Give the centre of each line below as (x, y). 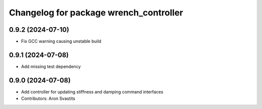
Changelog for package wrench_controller (96, 13)
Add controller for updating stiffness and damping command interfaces (92, 92)
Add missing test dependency (51, 66)
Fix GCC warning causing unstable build (61, 41)
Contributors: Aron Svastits (48, 98)
